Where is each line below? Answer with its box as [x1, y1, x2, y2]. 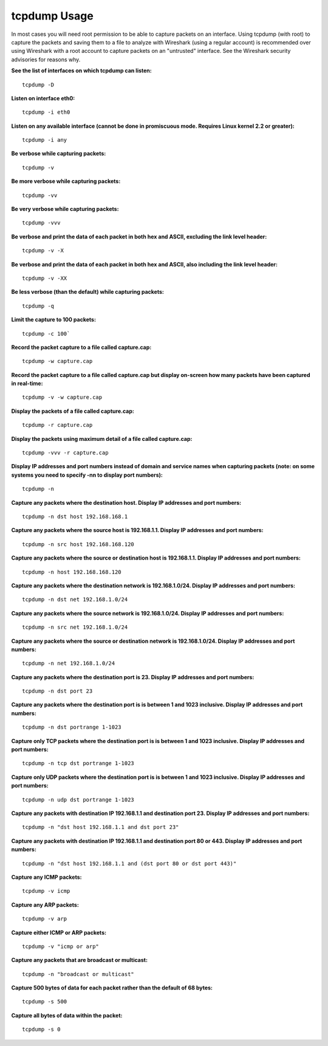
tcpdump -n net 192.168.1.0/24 [22, 660, 115, 667]
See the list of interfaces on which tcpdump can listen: [11, 67, 152, 74]
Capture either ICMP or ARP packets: [11, 929, 106, 936]
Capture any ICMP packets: [11, 873, 82, 881]
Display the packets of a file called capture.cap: [11, 407, 135, 415]
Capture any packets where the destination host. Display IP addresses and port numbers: [11, 499, 242, 506]
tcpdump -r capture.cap [22, 421, 93, 429]
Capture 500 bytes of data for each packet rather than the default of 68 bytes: [11, 984, 213, 991]
